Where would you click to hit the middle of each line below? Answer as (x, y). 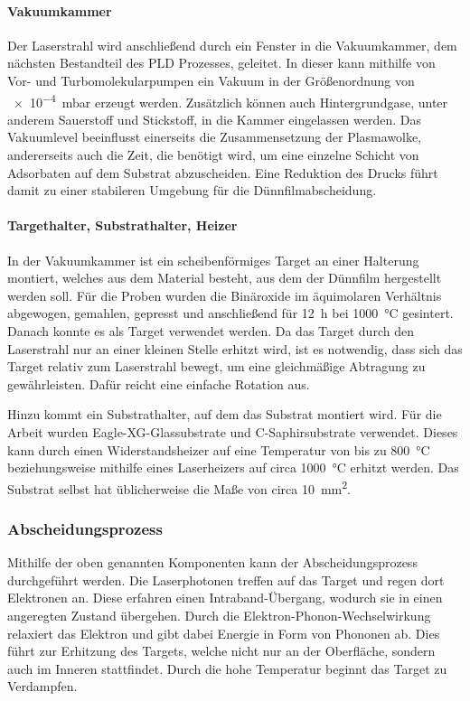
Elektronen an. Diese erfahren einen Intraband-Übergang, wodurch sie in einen (225, 598)
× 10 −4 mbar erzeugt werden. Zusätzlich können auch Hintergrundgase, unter (230, 100)
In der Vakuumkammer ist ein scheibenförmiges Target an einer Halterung (213, 260)
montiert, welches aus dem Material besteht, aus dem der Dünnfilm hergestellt (225, 278)
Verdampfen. (42, 686)
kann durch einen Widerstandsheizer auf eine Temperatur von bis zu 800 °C (219, 449)
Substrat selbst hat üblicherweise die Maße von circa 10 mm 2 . (179, 487)
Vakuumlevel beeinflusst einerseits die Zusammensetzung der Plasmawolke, (215, 137)
